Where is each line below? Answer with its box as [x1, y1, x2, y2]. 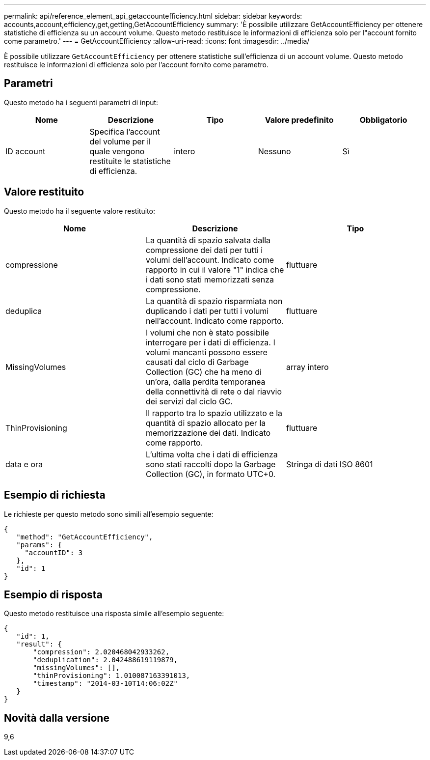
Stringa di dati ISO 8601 [286, 459, 373, 469]
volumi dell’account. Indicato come [145, 254, 274, 265]
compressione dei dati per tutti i [145, 245, 263, 255]
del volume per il [89, 136, 151, 146]
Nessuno [258, 146, 291, 156]
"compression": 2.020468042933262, [33, 648, 170, 656]
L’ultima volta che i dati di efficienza [145, 449, 278, 459]
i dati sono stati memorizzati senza [145, 274, 274, 284]
